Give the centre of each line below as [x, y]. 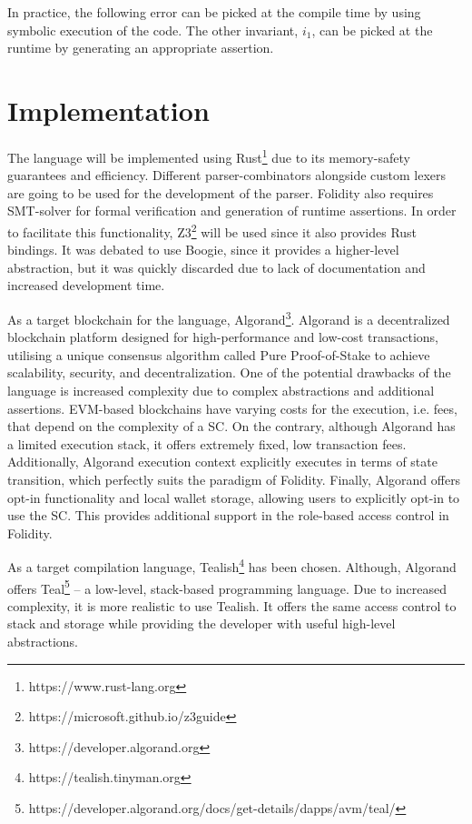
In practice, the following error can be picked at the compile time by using [214, 12]
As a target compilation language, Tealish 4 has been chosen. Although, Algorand [232, 565]
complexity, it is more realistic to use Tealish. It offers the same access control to [232, 605]
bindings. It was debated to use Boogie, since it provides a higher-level [203, 250]
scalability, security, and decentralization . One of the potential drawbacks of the [229, 372]
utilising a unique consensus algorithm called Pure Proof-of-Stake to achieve [219, 354]
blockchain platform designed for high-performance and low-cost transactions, [223, 337]
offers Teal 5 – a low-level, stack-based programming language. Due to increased [227, 587]
